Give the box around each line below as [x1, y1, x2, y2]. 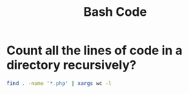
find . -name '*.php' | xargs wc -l [6, 80, 112, 86]
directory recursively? [6, 58, 137, 73]
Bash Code [83, 4, 148, 20]
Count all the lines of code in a [6, 43, 183, 58]
